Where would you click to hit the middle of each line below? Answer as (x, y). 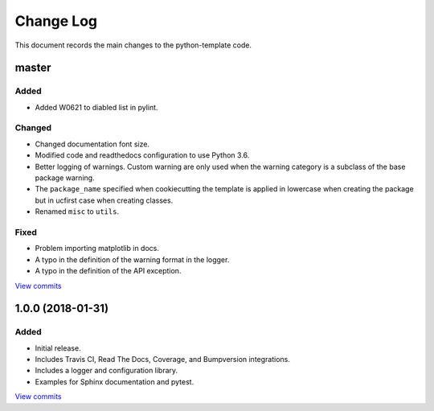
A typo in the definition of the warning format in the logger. (132, 259)
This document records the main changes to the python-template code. (133, 45)
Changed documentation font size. (92, 144)
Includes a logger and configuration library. (106, 371)
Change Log (56, 21)
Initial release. (58, 348)
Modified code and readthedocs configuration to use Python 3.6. (142, 155)
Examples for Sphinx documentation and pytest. (115, 381)
